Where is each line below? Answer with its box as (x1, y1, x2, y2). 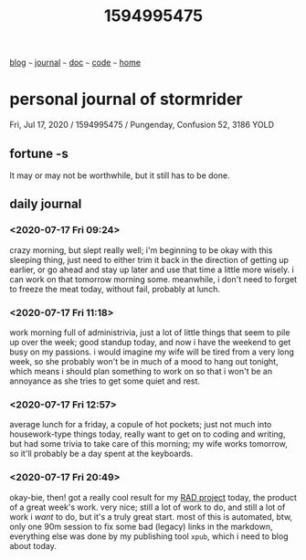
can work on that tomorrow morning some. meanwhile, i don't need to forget (9, 273, 298, 284)
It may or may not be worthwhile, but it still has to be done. (9, 170, 230, 181)
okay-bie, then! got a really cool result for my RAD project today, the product (9, 491, 297, 502)
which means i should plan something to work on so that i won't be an (9, 365, 272, 376)
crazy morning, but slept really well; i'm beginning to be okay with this (9, 244, 273, 256)
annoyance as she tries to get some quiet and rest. (9, 375, 201, 386)
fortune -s (9, 145, 69, 161)
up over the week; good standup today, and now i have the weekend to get (9, 336, 291, 347)
